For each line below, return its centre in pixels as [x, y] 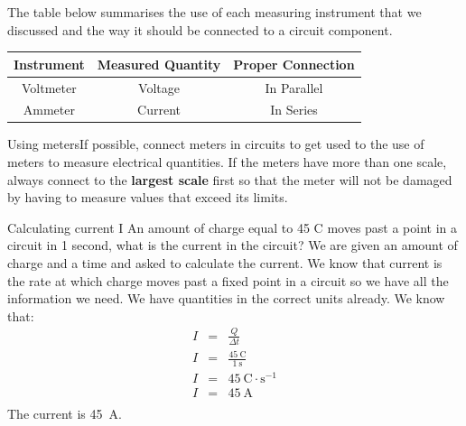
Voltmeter [49, 87]
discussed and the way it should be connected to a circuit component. [200, 29]
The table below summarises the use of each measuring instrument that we [214, 12]
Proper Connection [294, 64]
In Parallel [294, 87]
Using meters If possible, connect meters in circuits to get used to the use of [216, 144]
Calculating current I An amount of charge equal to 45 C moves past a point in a [233, 227]
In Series [294, 110]
